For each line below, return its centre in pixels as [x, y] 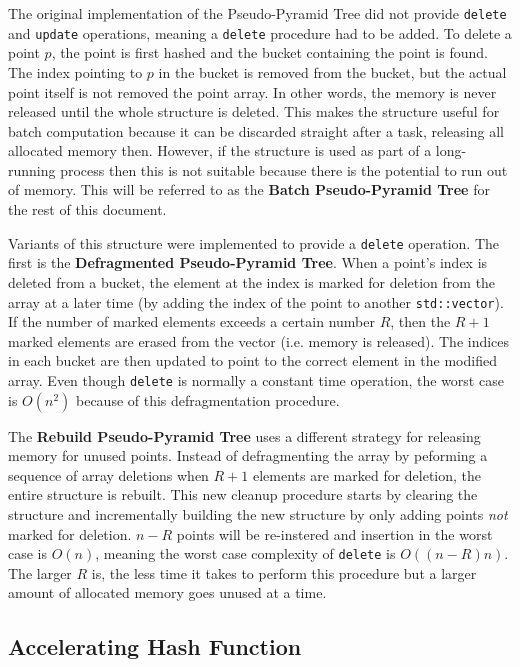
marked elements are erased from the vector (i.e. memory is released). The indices [259, 340]
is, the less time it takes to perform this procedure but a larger [284, 572]
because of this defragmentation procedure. [207, 399]
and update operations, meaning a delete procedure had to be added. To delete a [260, 32]
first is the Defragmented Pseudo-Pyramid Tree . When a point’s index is [248, 262]
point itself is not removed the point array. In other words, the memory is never [252, 91]
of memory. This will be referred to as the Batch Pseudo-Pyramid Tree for [249, 189]
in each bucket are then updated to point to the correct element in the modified [252, 360]
